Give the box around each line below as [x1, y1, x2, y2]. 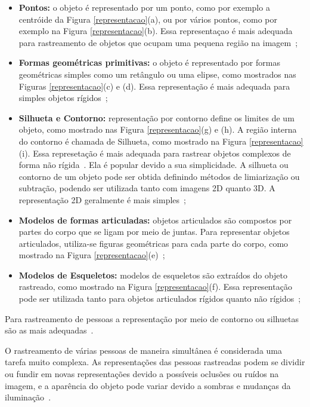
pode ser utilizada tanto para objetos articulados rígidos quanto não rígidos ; [18, 292, 301, 305]
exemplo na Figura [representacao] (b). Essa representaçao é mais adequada [18, 25, 293, 37]
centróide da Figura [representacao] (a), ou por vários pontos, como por [18, 13, 277, 25]
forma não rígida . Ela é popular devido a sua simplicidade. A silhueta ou [18, 158, 289, 171]
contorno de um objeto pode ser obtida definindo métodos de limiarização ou [18, 170, 300, 182]
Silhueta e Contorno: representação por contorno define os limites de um [18, 111, 294, 124]
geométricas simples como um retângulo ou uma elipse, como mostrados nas [18, 68, 296, 80]
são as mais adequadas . [5, 324, 94, 336]
